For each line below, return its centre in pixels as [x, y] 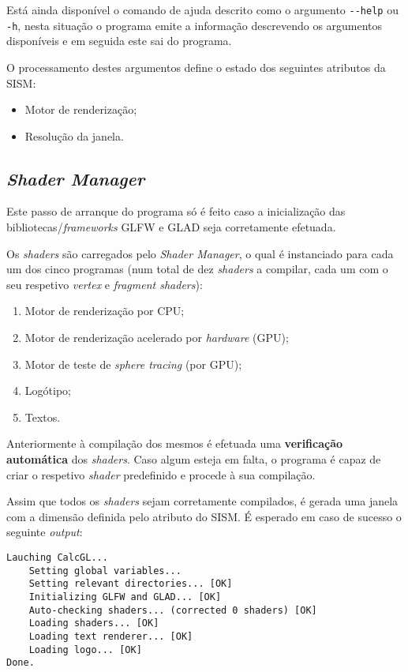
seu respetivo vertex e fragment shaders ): [105, 284]
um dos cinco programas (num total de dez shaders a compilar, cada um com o [197, 269]
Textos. [43, 417]
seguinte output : [45, 532]
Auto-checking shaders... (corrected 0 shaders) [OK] [173, 610]
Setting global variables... [105, 571]
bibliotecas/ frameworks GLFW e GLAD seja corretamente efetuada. [171, 227]
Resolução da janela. [74, 135]
